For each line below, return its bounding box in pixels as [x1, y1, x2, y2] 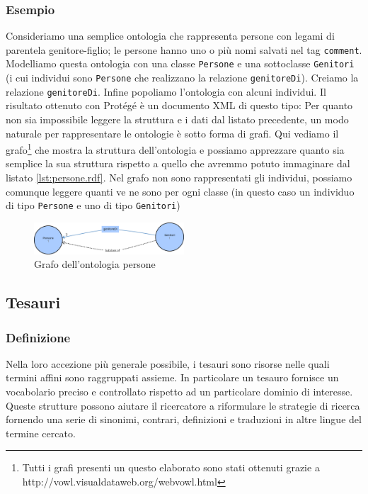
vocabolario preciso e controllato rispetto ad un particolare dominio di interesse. [6, 384, 353, 398]
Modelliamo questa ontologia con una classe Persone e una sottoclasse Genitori [6, 56, 355, 71]
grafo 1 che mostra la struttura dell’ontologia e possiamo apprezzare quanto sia [6, 140, 345, 157]
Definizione [6, 328, 71, 346]
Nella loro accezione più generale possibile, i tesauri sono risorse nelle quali [6, 356, 330, 371]
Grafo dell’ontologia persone [34, 257, 156, 271]
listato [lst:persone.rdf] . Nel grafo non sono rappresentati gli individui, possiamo [6, 170, 352, 185]
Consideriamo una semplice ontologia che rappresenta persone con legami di [6, 28, 335, 43]
